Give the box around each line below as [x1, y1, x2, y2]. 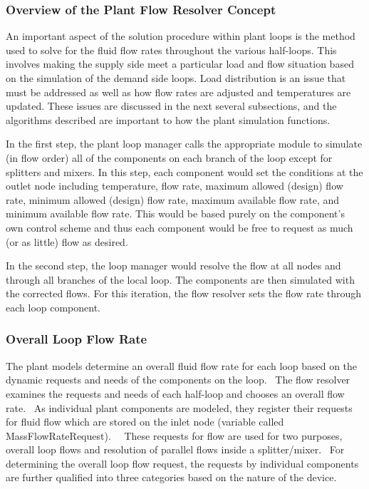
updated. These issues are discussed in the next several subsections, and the [6, 98, 337, 113]
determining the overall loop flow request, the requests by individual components [6, 455, 359, 470]
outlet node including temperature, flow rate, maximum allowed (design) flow [6, 178, 343, 193]
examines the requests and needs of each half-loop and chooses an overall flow [6, 386, 345, 401]
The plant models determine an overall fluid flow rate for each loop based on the [6, 358, 358, 373]
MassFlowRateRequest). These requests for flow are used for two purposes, [6, 428, 343, 443]
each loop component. [6, 299, 100, 314]
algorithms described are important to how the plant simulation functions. [6, 112, 331, 127]
